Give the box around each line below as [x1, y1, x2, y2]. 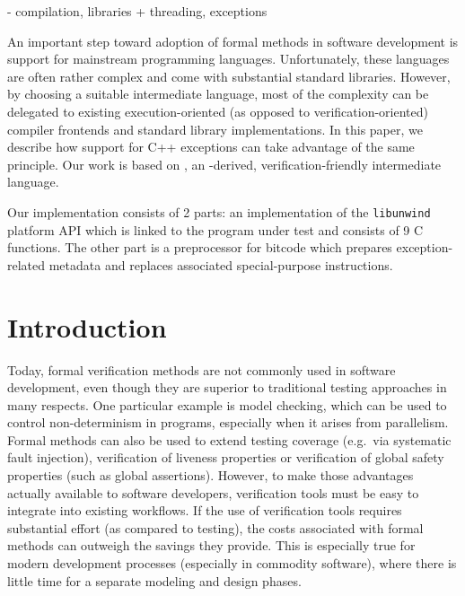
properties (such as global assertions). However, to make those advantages [7, 466, 414, 485]
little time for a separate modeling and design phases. [7, 571, 302, 590]
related [7, 255, 46, 274]
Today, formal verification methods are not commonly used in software [7, 360, 396, 379]
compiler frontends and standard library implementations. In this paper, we [7, 119, 423, 138]
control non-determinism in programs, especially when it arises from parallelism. [7, 413, 449, 432]
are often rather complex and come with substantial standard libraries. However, [7, 66, 451, 85]
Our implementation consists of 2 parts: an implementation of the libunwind [7, 202, 431, 221]
